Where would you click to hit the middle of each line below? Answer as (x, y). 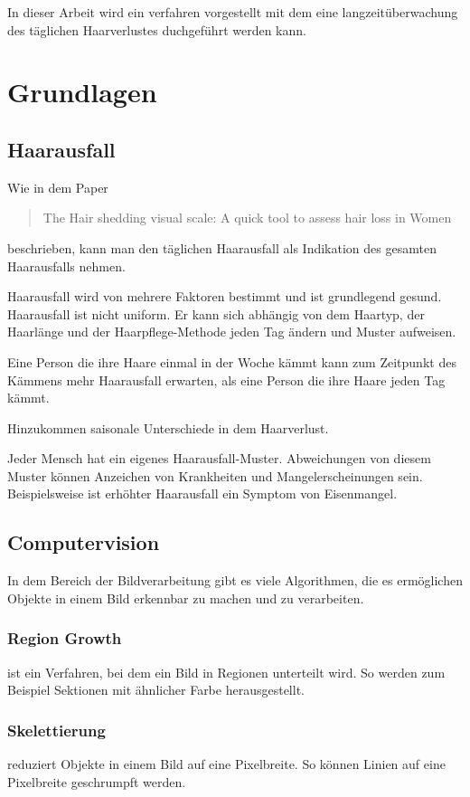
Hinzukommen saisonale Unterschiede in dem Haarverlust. (168, 427)
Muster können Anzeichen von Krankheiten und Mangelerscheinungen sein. (215, 475)
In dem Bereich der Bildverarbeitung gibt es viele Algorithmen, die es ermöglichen (235, 580)
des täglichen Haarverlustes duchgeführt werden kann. (157, 29)
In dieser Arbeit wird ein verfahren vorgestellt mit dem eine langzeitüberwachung (233, 12)
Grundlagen (82, 92)
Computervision (84, 542)
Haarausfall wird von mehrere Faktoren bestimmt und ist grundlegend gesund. (225, 296)
